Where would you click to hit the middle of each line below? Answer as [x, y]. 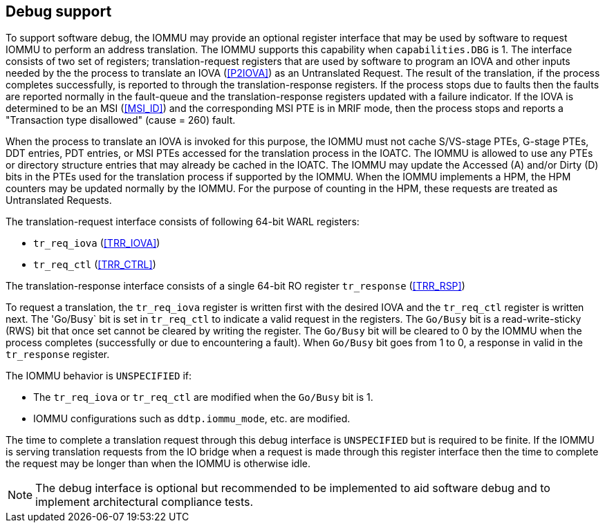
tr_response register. [58, 355]
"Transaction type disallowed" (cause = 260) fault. [121, 120]
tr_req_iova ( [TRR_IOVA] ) [97, 243]
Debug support [59, 11]
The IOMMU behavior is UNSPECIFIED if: [99, 376]
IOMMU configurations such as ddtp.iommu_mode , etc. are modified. [192, 419]
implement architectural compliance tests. [145, 502]
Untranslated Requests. [59, 200]
